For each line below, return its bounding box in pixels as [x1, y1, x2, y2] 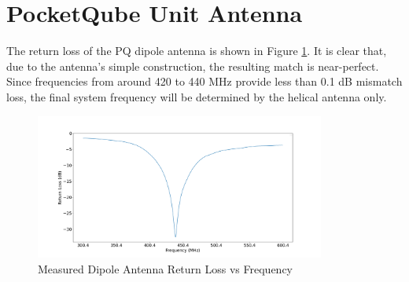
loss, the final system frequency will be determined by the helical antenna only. [6, 88, 387, 104]
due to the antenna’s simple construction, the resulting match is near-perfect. [6, 57, 379, 74]
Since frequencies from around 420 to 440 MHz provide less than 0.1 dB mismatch [6, 73, 403, 90]
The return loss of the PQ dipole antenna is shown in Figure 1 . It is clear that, [6, 42, 387, 59]
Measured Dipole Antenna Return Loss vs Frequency [38, 260, 293, 277]
